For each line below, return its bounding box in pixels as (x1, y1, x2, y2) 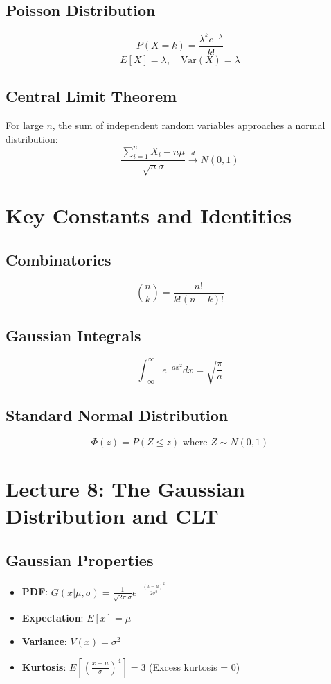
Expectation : (21, 610, 84, 625)
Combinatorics (6, 249, 111, 271)
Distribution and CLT (6, 502, 219, 530)
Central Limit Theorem (6, 85, 177, 107)
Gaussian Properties (6, 549, 154, 570)
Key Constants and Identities (6, 201, 292, 230)
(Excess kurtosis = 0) (149, 659, 240, 674)
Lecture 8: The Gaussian (6, 474, 245, 502)
